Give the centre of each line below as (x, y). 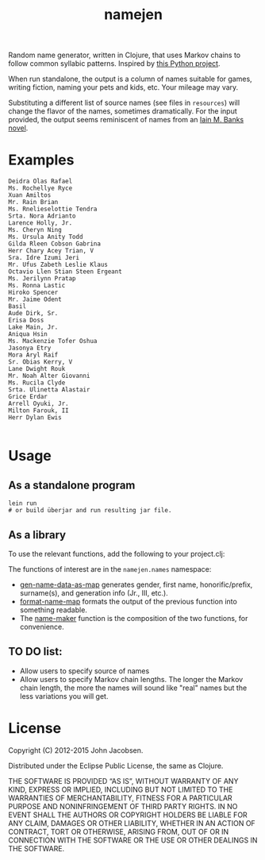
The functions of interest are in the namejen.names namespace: (110, 569)
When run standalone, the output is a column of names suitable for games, (130, 79)
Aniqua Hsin (28, 334)
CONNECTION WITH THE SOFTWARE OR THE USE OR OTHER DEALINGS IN (133, 840)
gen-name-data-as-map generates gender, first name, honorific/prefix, (136, 584)
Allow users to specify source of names (84, 671)
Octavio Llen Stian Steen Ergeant (65, 272)
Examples (41, 160)
